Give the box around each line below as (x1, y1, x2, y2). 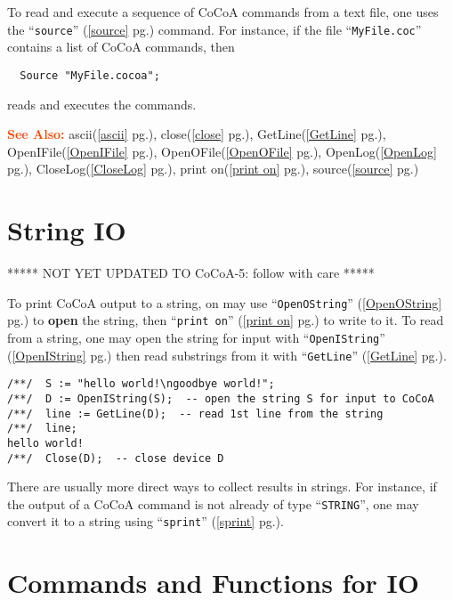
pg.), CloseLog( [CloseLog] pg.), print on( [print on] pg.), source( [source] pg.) (7, 159, 419, 178)
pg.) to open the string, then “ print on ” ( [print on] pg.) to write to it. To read (7, 311, 444, 329)
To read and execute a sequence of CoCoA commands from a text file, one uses (7, 3, 439, 20)
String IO (7, 212, 126, 248)
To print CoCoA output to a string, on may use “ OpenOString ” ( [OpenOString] (7, 293, 442, 312)
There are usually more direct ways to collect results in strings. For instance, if (7, 477, 437, 496)
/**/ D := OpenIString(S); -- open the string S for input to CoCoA (7, 392, 434, 405)
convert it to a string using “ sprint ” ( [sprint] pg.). (7, 512, 284, 531)
